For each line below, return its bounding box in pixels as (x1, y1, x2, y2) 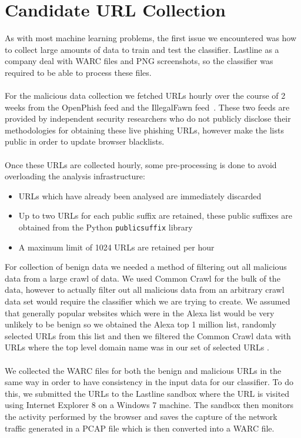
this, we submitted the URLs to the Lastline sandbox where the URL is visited (5, 387, 290, 399)
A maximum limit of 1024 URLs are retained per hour (18, 240, 215, 253)
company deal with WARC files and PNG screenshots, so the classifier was (5, 55, 273, 67)
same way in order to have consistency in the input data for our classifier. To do (5, 376, 293, 388)
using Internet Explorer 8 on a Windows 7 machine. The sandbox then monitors (5, 399, 294, 411)
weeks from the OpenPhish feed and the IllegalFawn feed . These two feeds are (5, 101, 290, 113)
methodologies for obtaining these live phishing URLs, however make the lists (5, 123, 284, 136)
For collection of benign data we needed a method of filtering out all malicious (5, 260, 287, 273)
